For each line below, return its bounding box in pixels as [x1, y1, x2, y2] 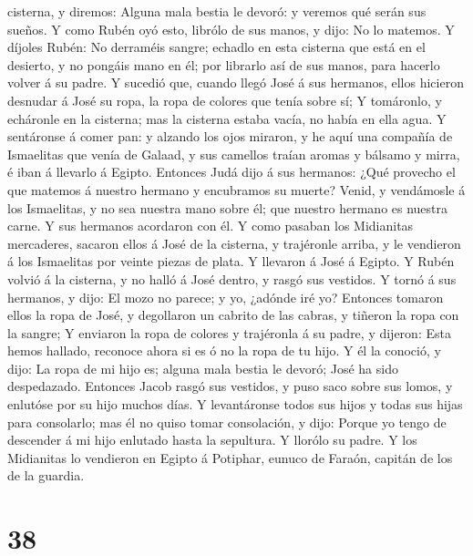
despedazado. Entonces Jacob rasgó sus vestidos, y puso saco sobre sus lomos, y [7, 376, 453, 396]
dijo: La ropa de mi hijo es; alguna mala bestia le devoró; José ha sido [7, 358, 398, 377]
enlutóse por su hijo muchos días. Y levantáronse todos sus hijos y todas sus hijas [7, 395, 463, 414]
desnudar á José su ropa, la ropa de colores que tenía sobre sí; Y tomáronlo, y [7, 90, 442, 109]
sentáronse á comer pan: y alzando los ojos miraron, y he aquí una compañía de [7, 127, 453, 146]
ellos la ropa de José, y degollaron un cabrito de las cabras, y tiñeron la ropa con [7, 305, 459, 324]
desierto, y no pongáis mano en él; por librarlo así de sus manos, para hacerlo [7, 55, 440, 74]
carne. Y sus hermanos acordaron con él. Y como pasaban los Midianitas [7, 216, 414, 235]
